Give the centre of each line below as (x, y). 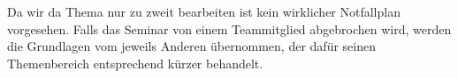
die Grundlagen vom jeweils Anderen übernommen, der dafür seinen (191, 46)
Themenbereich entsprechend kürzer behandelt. (135, 63)
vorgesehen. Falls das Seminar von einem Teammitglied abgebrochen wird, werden (229, 28)
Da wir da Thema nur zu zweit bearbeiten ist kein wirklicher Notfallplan (204, 11)
